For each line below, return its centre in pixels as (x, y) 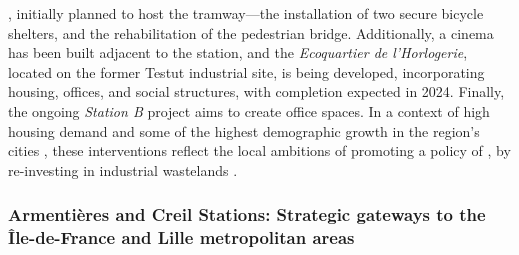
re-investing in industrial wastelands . (123, 169)
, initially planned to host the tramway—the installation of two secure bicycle (246, 13)
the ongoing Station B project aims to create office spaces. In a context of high (249, 110)
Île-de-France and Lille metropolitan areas (181, 237)
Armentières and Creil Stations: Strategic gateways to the (247, 214)
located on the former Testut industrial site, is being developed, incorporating (246, 71)
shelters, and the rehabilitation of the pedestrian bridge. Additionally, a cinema (251, 32)
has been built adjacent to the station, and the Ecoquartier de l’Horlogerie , (238, 52)
